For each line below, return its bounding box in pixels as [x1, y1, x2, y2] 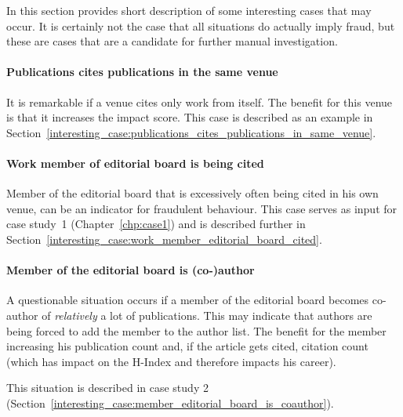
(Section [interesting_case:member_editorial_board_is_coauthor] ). [6, 394, 334, 411]
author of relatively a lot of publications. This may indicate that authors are [6, 306, 372, 323]
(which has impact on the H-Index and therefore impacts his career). [6, 353, 336, 369]
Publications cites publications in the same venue [6, 63, 278, 80]
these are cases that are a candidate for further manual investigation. [6, 33, 338, 49]
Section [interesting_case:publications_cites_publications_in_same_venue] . [6, 124, 376, 140]
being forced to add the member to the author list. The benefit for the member [6, 322, 387, 339]
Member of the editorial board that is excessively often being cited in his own [6, 185, 379, 201]
